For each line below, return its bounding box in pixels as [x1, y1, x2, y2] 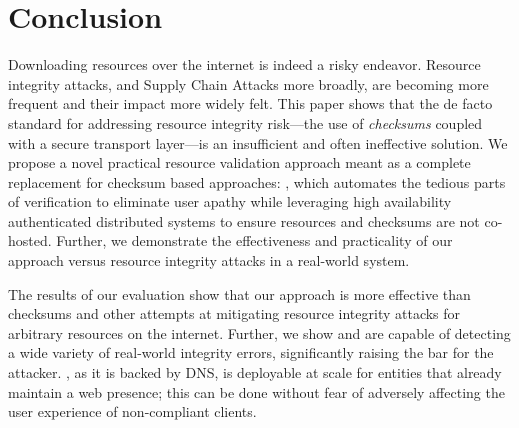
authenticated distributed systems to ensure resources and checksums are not [8, 210, 480, 231]
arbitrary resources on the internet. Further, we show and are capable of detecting [8, 322, 511, 343]
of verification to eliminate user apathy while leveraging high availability [8, 191, 452, 212]
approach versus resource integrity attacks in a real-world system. [8, 250, 410, 271]
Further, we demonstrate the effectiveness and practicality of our [56, 230, 453, 251]
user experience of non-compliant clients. [8, 401, 257, 422]
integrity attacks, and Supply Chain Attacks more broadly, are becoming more [8, 73, 489, 94]
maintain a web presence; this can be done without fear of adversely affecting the [8, 381, 505, 402]
